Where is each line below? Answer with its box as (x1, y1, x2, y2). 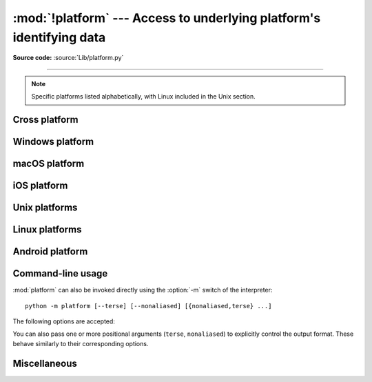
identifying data (12, 30, 106, 45)
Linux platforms (12, 224, 82, 236)
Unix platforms (12, 202, 78, 213)
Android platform (12, 245, 88, 258)
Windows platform (12, 135, 94, 148)
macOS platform (12, 157, 85, 169)
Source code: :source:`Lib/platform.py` (12, 54, 124, 62)
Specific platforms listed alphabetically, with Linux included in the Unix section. (31, 92, 256, 101)
